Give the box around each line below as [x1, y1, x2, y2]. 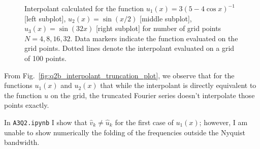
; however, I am [199, 116, 248, 127]
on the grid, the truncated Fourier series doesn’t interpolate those [50, 90, 255, 100]
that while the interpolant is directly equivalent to [100, 80, 256, 91]
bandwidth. [4, 137, 40, 147]
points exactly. [4, 100, 49, 110]
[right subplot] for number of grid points [95, 23, 221, 34]
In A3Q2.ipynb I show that [4, 116, 87, 127]
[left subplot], [24, 13, 66, 23]
